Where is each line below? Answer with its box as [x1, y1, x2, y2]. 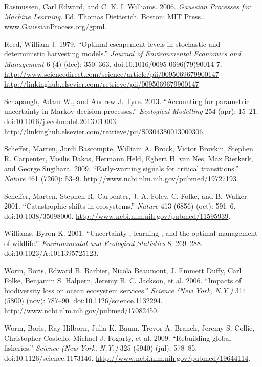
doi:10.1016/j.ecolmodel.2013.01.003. [4, 115, 118, 126]
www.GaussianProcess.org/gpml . [4, 21, 107, 32]
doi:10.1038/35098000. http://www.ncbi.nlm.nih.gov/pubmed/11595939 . [4, 210, 231, 221]
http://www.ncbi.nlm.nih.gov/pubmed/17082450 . [4, 305, 159, 316]
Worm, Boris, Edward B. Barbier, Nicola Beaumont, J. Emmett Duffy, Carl [4, 265, 242, 276]
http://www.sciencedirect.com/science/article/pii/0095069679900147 [4, 68, 219, 79]
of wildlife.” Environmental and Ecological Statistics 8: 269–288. [4, 237, 203, 248]
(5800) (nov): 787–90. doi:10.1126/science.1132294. [4, 295, 163, 305]
